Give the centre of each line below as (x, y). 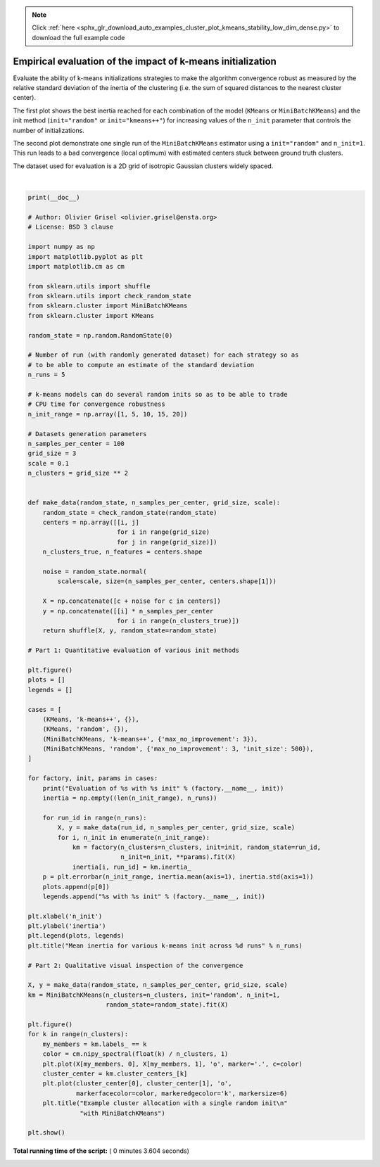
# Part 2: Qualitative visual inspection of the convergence (135, 965)
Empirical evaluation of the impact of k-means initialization (145, 61)
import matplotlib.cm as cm (76, 266)
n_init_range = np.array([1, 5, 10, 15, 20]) (108, 414)
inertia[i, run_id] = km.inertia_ (132, 867)
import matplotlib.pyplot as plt (85, 256)
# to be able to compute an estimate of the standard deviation (141, 365)
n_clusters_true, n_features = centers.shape (122, 552)
